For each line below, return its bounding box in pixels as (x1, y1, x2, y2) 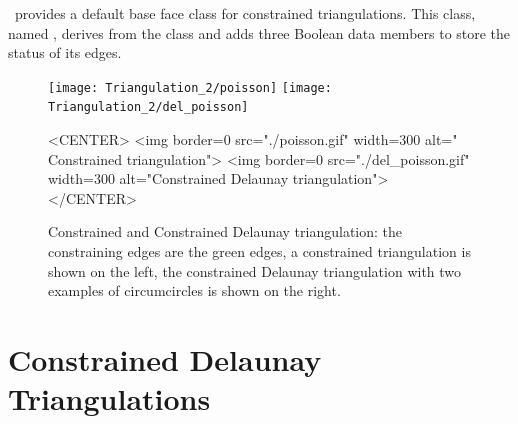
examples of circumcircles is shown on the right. (48, 280, 341, 301)
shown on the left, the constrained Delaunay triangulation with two (48, 260, 462, 281)
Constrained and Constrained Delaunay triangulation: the (48, 221, 403, 242)
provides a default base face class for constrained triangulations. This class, (14, 3, 476, 23)
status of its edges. (8, 42, 122, 63)
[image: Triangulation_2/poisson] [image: (48, 80, 332, 95)
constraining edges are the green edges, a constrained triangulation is (48, 241, 471, 262)
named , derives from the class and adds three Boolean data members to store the (8, 22, 511, 43)
